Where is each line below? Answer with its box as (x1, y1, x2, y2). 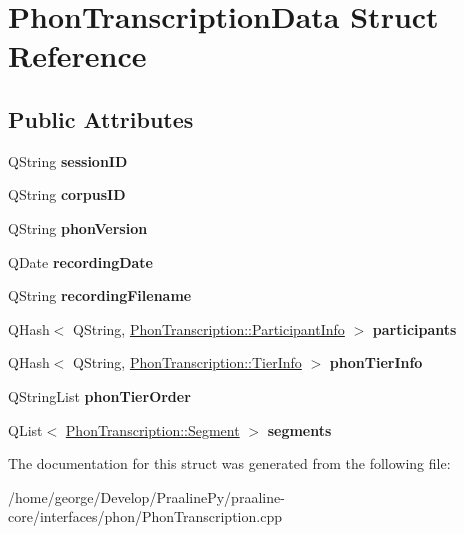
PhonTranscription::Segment (65, 419, 240, 440)
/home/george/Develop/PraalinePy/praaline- (8, 486, 285, 507)
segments (267, 419, 332, 440)
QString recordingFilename (8, 285, 192, 306)
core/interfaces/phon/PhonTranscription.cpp (8, 506, 282, 527)
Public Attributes (8, 103, 194, 134)
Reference (8, 35, 147, 76)
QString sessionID (8, 150, 128, 171)
